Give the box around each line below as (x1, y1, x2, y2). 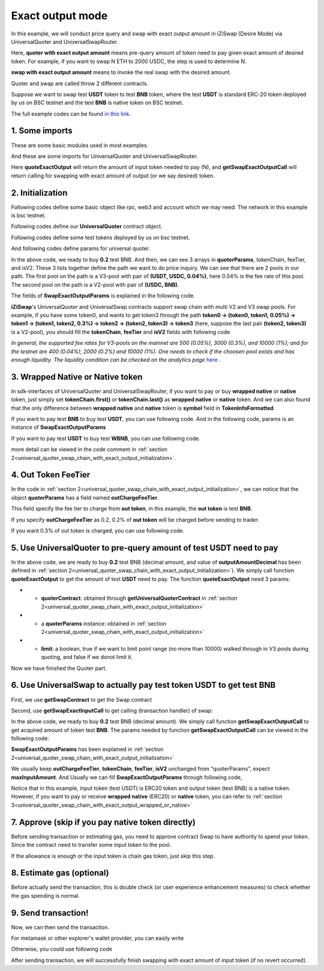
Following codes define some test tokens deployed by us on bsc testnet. (11, 234, 190, 241)
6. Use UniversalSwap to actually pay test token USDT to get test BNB (11, 680, 276, 690)
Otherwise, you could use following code (11, 945, 112, 953)
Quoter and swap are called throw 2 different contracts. (11, 80, 149, 87)
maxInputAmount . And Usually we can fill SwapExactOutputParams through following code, (11, 774, 242, 781)
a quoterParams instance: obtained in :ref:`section (41, 620, 166, 627)
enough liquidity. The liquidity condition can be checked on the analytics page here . (11, 356, 221, 363)
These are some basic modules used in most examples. (11, 142, 149, 149)
